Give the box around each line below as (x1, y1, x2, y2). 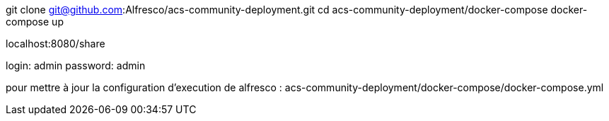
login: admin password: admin (6, 59, 146, 71)
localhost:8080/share (6, 38, 105, 50)
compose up (6, 16, 64, 28)
